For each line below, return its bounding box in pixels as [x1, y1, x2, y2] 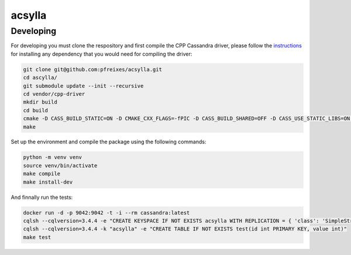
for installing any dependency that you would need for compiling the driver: [11, 50, 192, 57]
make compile [23, 170, 61, 177]
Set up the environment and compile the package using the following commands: [11, 138, 207, 146]
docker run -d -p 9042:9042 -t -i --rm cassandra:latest [23, 209, 190, 216]
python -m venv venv [23, 154, 82, 161]
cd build [23, 107, 49, 113]
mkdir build [23, 99, 58, 105]
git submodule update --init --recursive [23, 82, 144, 89]
